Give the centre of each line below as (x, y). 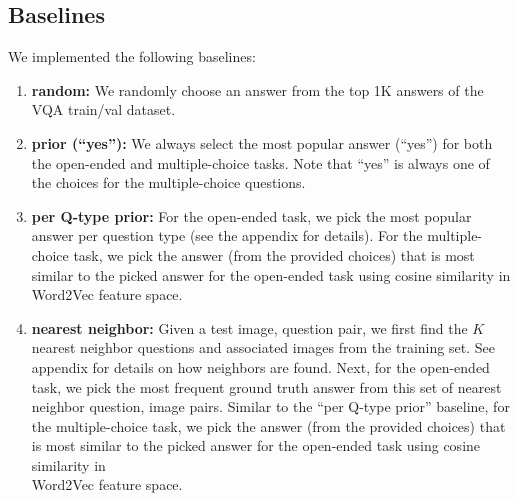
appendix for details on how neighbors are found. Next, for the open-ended (260, 366)
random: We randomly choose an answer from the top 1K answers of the (257, 89)
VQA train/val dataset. (103, 109)
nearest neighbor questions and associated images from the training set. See (263, 347)
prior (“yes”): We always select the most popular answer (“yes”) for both (262, 142)
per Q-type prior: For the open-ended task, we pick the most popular (251, 215)
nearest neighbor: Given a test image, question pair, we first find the (249, 327)
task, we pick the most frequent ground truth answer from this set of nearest (266, 386)
